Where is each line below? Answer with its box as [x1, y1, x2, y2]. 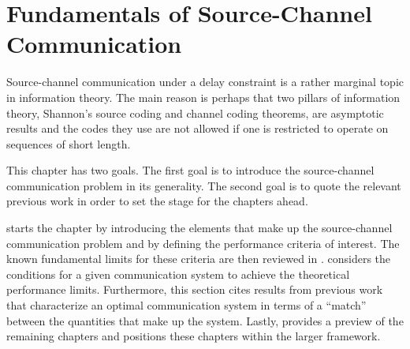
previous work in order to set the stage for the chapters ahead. [6, 193, 308, 209]
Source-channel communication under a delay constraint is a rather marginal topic [6, 73, 404, 90]
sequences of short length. [6, 135, 131, 152]
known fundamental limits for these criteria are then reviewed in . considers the [6, 250, 391, 267]
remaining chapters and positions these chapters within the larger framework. [6, 328, 381, 344]
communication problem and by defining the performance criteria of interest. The [6, 235, 400, 251]
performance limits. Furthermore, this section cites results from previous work [6, 281, 383, 298]
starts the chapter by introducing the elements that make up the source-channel [6, 220, 393, 236]
